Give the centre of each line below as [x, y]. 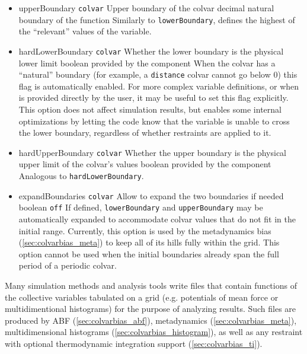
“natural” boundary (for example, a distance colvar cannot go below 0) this [158, 74]
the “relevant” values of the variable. [85, 31]
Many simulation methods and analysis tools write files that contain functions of [151, 285]
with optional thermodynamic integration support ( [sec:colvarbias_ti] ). [134, 343]
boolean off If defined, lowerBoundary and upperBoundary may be [141, 207]
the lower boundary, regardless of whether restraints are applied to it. [145, 133]
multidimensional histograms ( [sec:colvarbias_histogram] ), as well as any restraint [154, 332]
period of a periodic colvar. [68, 265]
